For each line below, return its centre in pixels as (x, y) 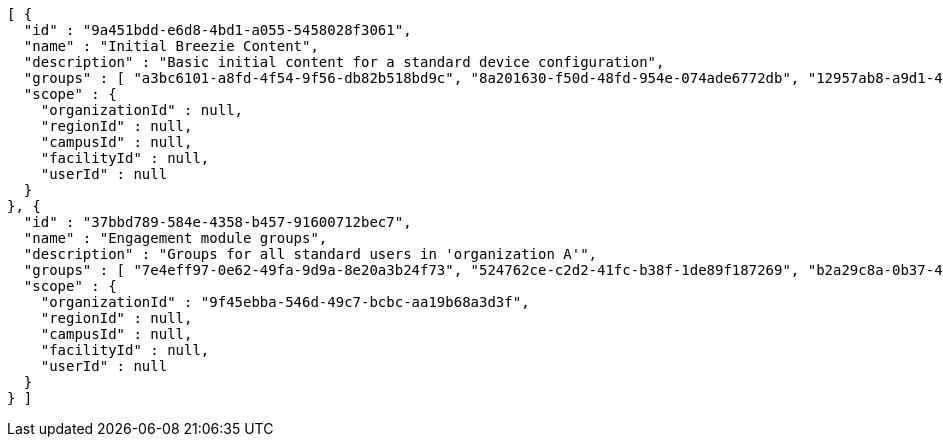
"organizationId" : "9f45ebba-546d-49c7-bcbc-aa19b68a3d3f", (285, 302)
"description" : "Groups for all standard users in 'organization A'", (310, 254)
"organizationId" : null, (142, 110)
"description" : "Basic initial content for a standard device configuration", (344, 62)
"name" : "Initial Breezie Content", (171, 46)
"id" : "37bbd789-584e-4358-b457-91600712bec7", (217, 222)
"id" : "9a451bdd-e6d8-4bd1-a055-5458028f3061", (217, 30)
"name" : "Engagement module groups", (175, 238)
